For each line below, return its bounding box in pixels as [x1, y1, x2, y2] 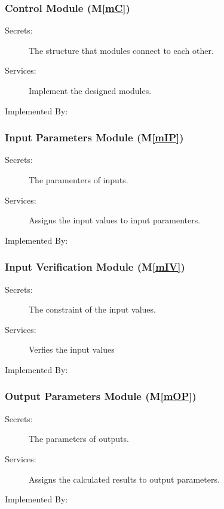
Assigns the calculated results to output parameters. [29, 472, 220, 485]
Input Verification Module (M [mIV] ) [5, 259, 185, 274]
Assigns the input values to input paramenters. [29, 214, 201, 226]
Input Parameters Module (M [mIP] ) [5, 130, 184, 145]
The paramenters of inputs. [29, 174, 128, 186]
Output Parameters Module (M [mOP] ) [5, 389, 197, 404]
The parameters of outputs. [29, 432, 129, 445]
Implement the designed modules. [29, 84, 152, 96]
